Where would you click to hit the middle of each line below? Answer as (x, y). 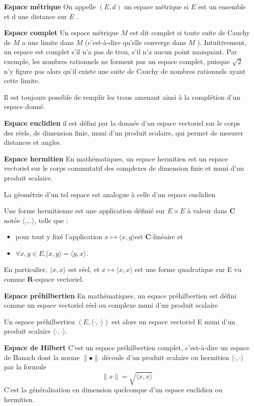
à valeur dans (207, 211)
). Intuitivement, (222, 42)
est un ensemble (222, 6)
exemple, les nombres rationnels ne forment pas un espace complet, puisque (117, 61)
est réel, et (84, 269)
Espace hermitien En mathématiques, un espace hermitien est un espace (116, 158)
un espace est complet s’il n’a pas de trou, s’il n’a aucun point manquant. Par (121, 52)
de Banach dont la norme (42, 357)
